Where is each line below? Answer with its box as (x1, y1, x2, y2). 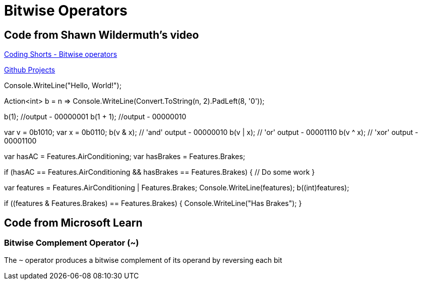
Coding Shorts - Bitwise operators (4, 50, 117, 59)
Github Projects (4, 65, 55, 75)
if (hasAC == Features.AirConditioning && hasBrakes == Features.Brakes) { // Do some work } (4, 168, 315, 177)
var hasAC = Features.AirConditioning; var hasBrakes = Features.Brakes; (4, 152, 246, 161)
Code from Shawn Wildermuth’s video (4, 28, 199, 41)
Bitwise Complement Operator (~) (4, 238, 139, 248)
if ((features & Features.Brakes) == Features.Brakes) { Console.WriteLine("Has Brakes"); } (4, 199, 302, 208)
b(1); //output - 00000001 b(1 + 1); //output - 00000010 (4, 112, 187, 121)
